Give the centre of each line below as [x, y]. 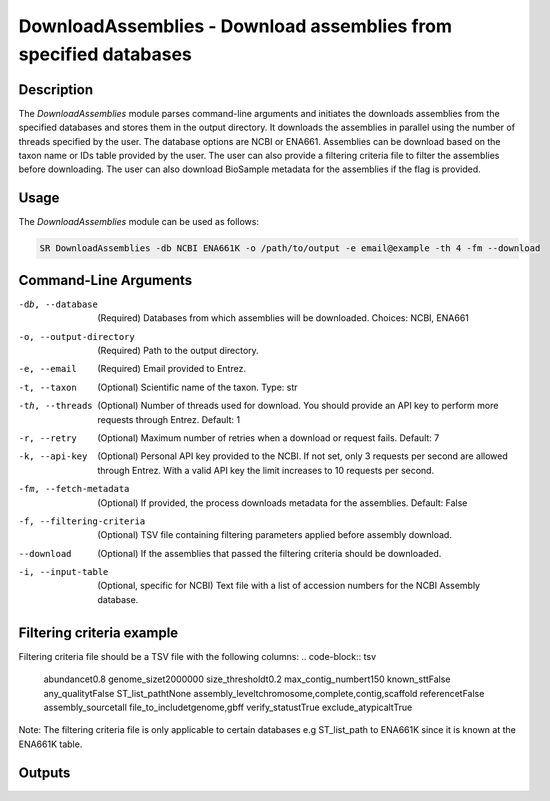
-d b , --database [58, 304]
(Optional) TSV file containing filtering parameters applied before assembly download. [274, 535]
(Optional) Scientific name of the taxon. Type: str [198, 387]
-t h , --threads [56, 406]
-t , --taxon [47, 387]
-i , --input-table [63, 572]
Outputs [44, 772]
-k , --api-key [53, 456]
